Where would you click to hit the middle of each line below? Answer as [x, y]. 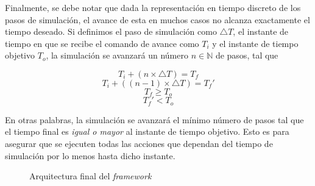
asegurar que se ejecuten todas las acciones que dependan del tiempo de [139, 144]
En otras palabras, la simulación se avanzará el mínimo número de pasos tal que [154, 119]
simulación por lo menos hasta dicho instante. [90, 155]
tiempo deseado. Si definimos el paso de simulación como [111, 31]
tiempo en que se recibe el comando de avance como [102, 43]
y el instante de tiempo [255, 43]
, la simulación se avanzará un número [117, 55]
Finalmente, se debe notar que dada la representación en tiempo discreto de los [153, 7]
